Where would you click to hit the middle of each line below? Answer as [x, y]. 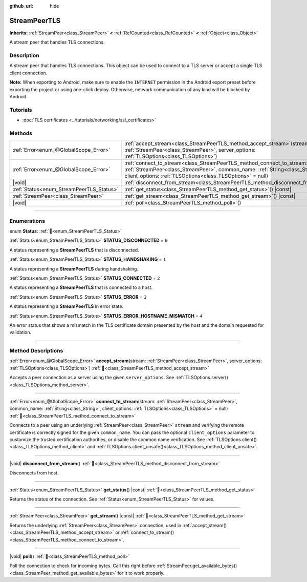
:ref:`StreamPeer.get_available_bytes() [197, 566]
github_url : [21, 6]
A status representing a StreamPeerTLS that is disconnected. [74, 250]
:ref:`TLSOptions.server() [202, 378]
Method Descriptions [36, 351]
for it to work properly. [141, 573]
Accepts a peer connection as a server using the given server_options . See [92, 378]
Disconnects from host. [34, 473]
